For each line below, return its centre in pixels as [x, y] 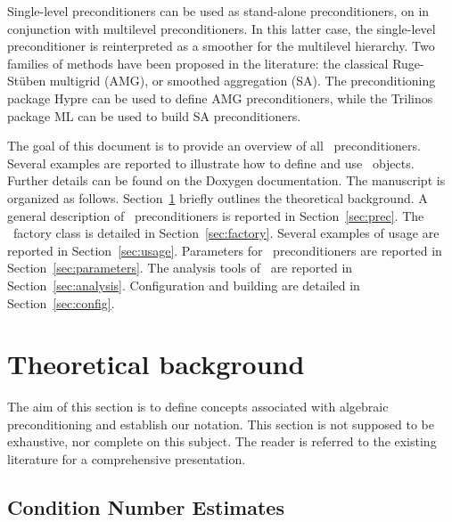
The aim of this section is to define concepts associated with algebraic [198, 407]
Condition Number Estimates [146, 506]
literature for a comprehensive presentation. [127, 459]
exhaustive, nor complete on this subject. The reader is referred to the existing [222, 441]
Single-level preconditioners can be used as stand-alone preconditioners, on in [218, 11]
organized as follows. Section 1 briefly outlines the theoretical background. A [218, 197]
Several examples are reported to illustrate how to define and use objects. [211, 163]
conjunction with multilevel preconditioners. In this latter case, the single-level [222, 28]
